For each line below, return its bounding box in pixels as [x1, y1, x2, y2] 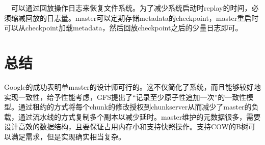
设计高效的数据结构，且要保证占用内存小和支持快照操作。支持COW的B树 [4, 121, 248, 132]
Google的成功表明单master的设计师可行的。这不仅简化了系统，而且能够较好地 [4, 81, 261, 92]
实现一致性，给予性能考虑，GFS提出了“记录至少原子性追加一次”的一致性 [4, 91, 247, 102]
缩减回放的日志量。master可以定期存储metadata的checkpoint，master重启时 [11, 12, 259, 23]
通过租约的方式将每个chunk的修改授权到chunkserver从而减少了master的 [18, 101, 252, 112]
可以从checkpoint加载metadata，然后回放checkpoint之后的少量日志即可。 [4, 22, 243, 33]
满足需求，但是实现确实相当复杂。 [11, 131, 125, 141]
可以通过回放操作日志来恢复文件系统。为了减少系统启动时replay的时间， [11, 3, 252, 13]
